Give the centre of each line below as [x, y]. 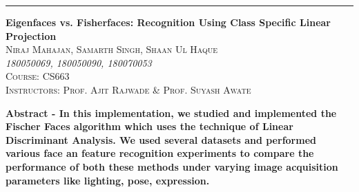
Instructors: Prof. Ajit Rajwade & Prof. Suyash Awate [128, 89]
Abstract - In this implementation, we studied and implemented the [171, 113]
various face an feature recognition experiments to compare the [160, 153]
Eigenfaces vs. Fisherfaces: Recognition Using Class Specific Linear [168, 22]
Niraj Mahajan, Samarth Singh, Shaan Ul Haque [112, 49]
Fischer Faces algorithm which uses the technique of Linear [149, 126]
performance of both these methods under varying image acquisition [172, 166]
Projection [31, 35]
